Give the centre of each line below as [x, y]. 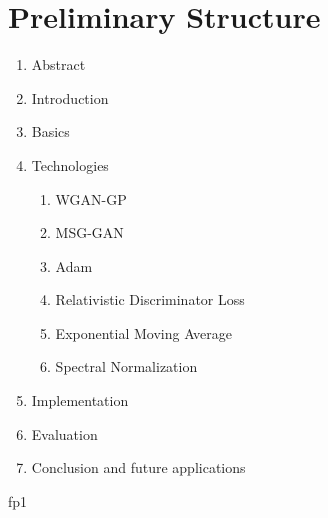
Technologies [70, 164]
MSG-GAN [89, 232]
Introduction [70, 97]
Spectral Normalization [126, 366]
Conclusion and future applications [138, 467]
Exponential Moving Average [144, 332]
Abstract [58, 64]
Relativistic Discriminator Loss [150, 299]
